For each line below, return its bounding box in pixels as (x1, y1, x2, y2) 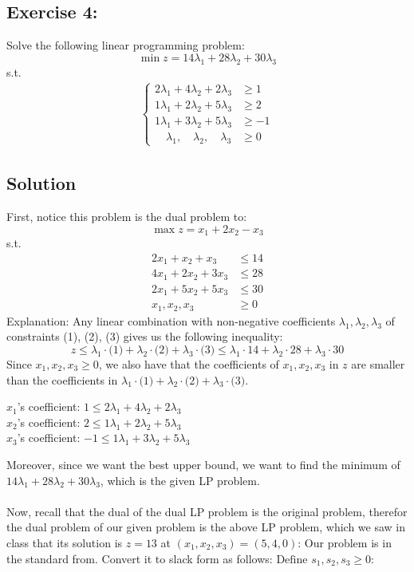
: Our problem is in (298, 534, 392, 550)
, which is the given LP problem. (100, 471, 260, 488)
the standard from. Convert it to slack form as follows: (6, 550, 273, 566)
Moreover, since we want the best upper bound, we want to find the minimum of (6, 456, 400, 472)
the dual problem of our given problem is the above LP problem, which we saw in (6, 519, 406, 535)
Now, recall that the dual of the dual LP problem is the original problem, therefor (6, 503, 408, 519)
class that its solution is (6, 534, 123, 550)
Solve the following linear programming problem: (6, 37, 245, 53)
